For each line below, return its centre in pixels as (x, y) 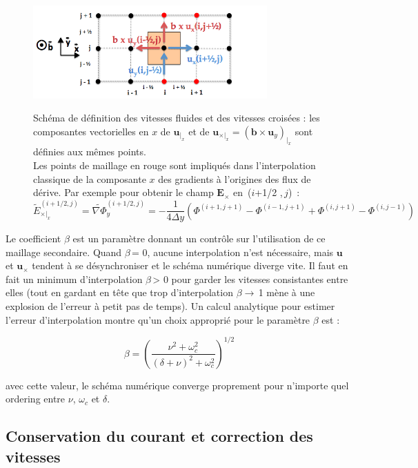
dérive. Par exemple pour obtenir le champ (123, 192)
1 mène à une (287, 292)
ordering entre (36, 399)
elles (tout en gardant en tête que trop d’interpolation (119, 292)
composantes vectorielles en (91, 131)
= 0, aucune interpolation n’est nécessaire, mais (233, 252)
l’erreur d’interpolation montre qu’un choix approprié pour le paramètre (158, 319)
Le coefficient (33, 238)
